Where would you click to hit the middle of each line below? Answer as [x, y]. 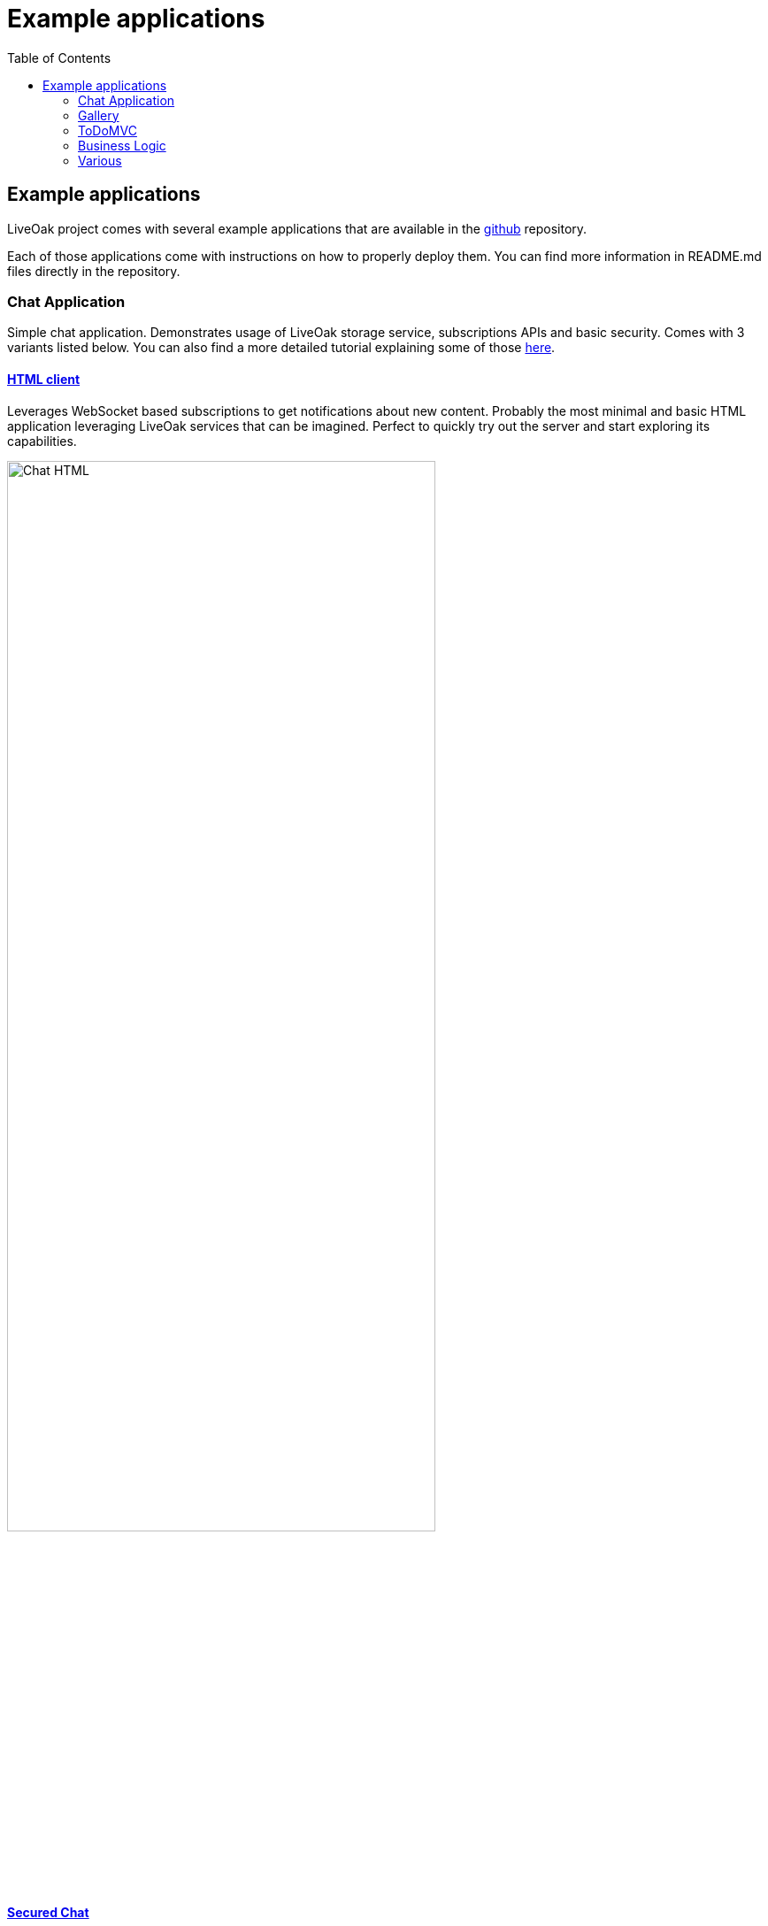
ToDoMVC [108, 130]
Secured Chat [48, 1913]
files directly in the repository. [94, 271]
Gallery [99, 115]
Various [100, 160]
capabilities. [42, 441]
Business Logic [122, 145]
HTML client [44, 379]
